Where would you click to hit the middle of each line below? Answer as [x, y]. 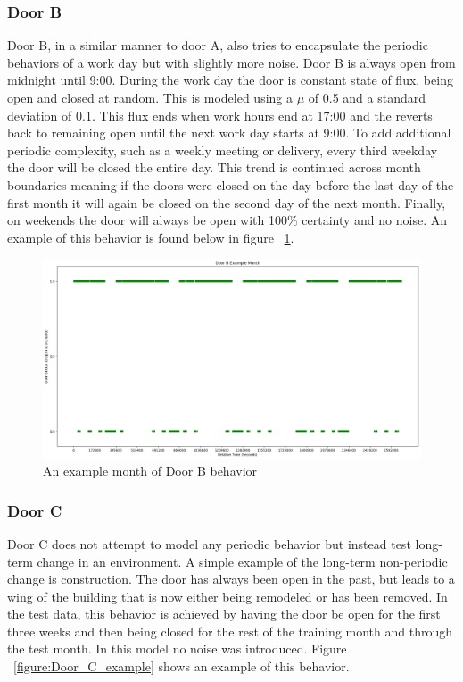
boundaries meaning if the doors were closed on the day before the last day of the [231, 184]
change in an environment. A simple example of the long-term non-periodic [242, 561]
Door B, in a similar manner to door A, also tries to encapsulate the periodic [218, 45]
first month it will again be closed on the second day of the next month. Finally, [227, 202]
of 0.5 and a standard [367, 97]
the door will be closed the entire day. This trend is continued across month [214, 167]
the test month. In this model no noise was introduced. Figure [177, 649]
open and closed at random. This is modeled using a [150, 97]
